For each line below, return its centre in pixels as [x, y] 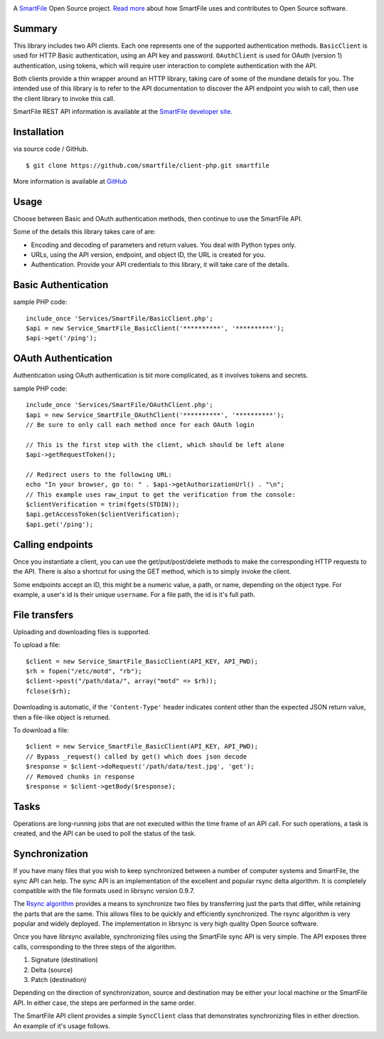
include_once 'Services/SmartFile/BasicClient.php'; [119, 318]
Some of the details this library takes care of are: [85, 232]
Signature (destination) [65, 960]
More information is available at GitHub [70, 181]
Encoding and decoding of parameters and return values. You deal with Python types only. [164, 245]
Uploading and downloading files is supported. [82, 632]
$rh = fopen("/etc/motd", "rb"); [84, 671]
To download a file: [41, 730]
